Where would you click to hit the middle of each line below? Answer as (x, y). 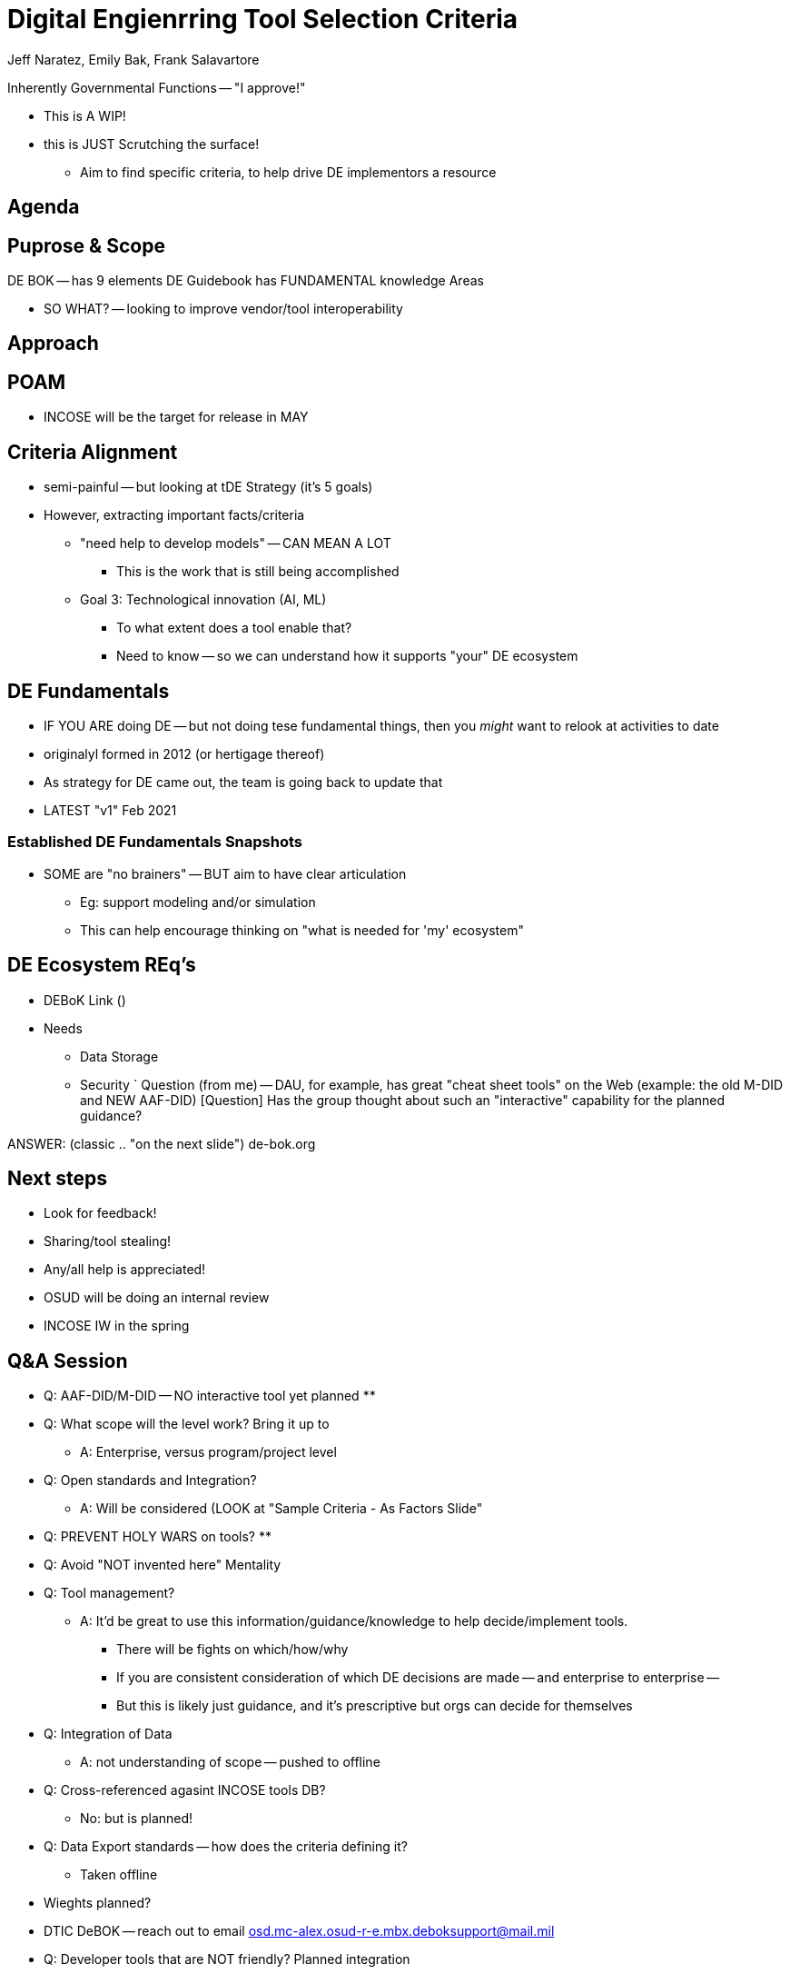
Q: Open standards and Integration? (150, 1480)
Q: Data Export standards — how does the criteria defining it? (226, 1847)
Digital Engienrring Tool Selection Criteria (263, 19)
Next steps (57, 1178)
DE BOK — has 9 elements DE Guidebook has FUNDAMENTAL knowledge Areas (246, 281)
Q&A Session (68, 1361)
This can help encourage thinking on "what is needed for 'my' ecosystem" (302, 930)
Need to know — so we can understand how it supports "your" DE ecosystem (347, 656)
